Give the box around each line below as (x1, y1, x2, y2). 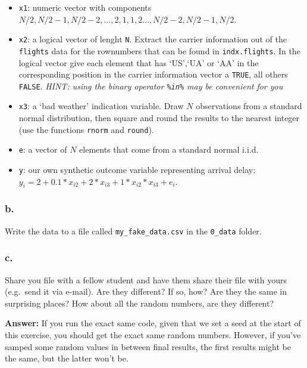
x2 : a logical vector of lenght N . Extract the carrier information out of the (18, 33, 287, 45)
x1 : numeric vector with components (18, 1, 152, 13)
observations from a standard (196, 100, 302, 112)
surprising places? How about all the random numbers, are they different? (5, 296, 274, 309)
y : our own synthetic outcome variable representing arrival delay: (18, 163, 256, 176)
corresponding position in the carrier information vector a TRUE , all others (18, 68, 288, 81)
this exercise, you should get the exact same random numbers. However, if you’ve (5, 328, 301, 341)
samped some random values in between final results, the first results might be (5, 340, 292, 352)
